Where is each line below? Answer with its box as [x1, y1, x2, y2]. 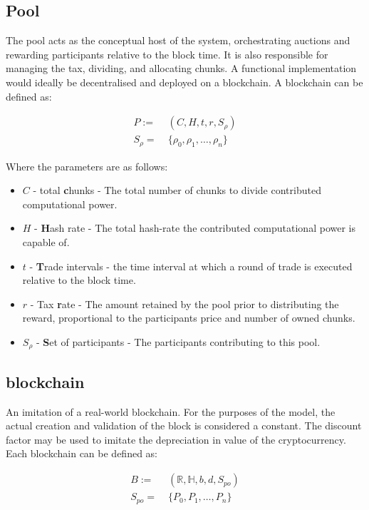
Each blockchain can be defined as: [6, 446, 157, 461]
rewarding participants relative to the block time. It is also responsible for [6, 46, 328, 61]
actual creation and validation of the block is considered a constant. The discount [6, 418, 362, 433]
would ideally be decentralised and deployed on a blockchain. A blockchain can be [6, 74, 363, 89]
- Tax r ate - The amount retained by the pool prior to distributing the [30, 296, 339, 311]
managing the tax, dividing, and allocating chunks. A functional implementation [6, 61, 357, 76]
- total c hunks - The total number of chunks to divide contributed [33, 183, 321, 198]
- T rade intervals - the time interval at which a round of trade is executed [29, 258, 353, 273]
